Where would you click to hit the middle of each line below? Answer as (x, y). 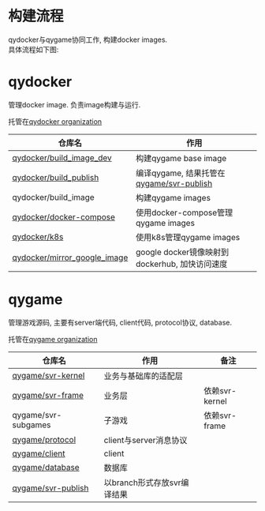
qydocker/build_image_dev (62, 157)
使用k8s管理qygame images (188, 237)
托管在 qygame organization (53, 339)
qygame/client (39, 453)
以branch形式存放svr (142, 483)
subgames (32, 425)
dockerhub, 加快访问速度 (181, 264)
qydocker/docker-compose (64, 216)
